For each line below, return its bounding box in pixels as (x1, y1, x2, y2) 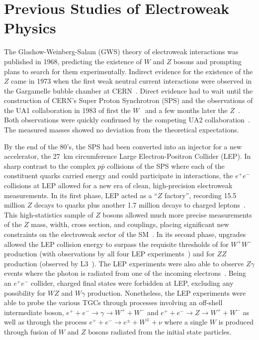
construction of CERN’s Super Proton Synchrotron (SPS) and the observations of (4, 95, 253, 106)
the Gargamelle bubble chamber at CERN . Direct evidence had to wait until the (4, 85, 253, 96)
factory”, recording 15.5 (164, 190, 237, 200)
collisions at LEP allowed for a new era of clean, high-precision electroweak (4, 180, 233, 191)
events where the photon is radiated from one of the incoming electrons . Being (4, 268, 246, 278)
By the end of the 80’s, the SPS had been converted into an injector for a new (4, 141, 242, 151)
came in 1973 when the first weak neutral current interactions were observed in (11, 76, 252, 86)
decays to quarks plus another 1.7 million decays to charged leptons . (34, 200, 246, 210)
